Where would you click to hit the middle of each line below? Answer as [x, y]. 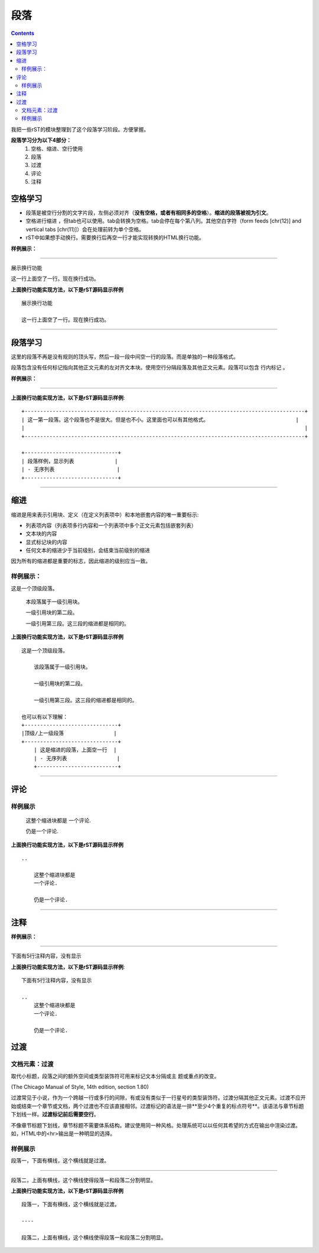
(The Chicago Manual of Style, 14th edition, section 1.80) [80, 1087]
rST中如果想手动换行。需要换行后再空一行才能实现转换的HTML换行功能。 [115, 237]
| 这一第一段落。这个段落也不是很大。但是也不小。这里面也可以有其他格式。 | [160, 420]
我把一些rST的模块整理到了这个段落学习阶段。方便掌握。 [80, 129]
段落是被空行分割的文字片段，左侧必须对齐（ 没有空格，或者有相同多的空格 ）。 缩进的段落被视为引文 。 [149, 213]
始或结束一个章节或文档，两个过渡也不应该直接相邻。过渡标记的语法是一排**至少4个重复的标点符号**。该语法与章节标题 [157, 1106]
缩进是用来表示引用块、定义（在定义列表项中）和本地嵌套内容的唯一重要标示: [105, 515]
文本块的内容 [41, 534]
